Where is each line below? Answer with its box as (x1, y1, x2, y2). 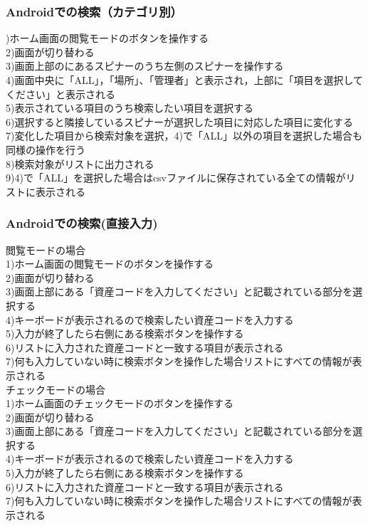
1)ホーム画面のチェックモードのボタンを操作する (6, 396, 234, 411)
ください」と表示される (6, 86, 115, 101)
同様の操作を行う (6, 142, 85, 157)
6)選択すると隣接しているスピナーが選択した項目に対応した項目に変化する (6, 114, 354, 129)
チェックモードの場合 (6, 382, 105, 396)
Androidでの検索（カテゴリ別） (6, 2, 182, 20)
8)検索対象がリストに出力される (6, 156, 154, 171)
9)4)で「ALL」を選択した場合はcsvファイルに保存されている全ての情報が (6, 170, 346, 185)
